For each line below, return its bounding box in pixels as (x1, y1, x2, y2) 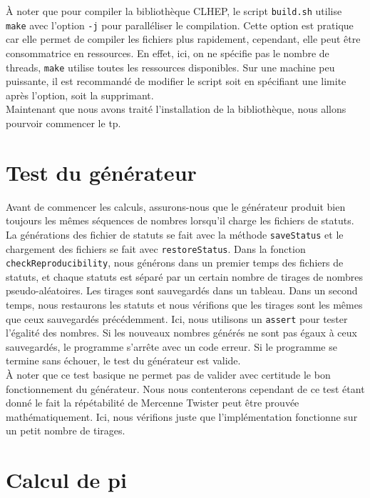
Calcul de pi (6, 465, 127, 494)
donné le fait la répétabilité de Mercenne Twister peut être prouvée (6, 395, 299, 410)
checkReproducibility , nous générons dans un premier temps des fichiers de (6, 255, 344, 270)
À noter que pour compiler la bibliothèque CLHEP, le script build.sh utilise (6, 4, 342, 18)
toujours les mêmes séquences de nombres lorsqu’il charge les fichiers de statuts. (6, 213, 354, 228)
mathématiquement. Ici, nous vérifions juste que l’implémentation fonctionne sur (6, 409, 358, 424)
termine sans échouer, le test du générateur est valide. (6, 353, 241, 368)
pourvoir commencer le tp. (6, 115, 121, 130)
